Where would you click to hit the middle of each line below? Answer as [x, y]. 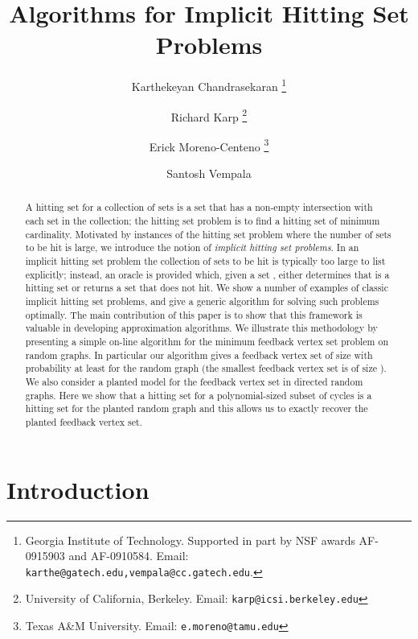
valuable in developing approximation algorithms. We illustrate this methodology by [201, 328]
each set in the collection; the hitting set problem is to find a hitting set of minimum [203, 221]
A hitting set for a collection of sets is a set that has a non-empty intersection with [199, 207]
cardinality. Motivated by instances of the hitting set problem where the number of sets [208, 234]
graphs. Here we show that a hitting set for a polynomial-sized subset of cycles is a [199, 395]
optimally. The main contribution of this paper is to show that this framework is [194, 314]
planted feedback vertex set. [84, 421]
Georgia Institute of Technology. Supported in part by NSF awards [190, 540]
